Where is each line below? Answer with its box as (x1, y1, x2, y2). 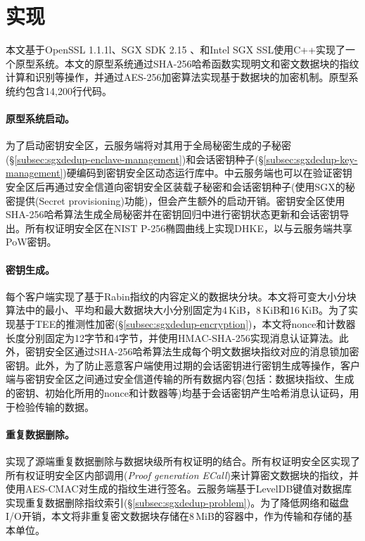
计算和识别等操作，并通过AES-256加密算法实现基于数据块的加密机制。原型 (6, 70, 349, 84)
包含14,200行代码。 (25, 83, 112, 98)
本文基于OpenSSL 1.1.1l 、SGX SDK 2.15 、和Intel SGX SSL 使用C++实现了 (6, 42, 346, 57)
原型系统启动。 (6, 111, 75, 126)
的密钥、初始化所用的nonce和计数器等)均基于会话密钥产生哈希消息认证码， (6, 386, 350, 400)
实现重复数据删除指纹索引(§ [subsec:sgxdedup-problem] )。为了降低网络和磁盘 (6, 495, 350, 509)
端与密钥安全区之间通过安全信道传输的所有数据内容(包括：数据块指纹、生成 (6, 371, 354, 386)
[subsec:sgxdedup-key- (263, 151, 358, 166)
